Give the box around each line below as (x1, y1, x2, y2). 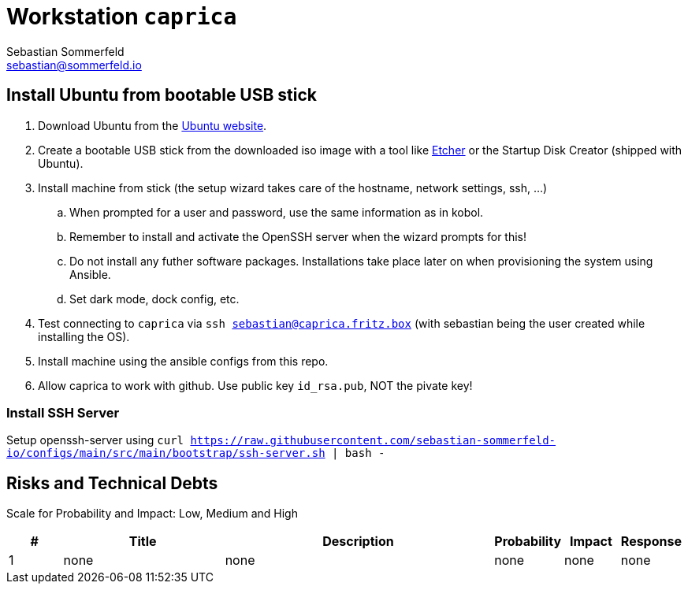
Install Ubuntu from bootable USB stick (6, 85, 318, 106)
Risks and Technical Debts (6, 473, 218, 493)
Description (322, 533, 394, 550)
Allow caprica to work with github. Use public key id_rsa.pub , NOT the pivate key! (38, 378, 473, 392)
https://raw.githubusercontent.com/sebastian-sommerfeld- (190, 434, 556, 447)
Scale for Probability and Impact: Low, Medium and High (6, 507, 298, 521)
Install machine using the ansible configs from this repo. (38, 354, 329, 368)
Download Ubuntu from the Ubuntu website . (38, 118, 267, 132)
